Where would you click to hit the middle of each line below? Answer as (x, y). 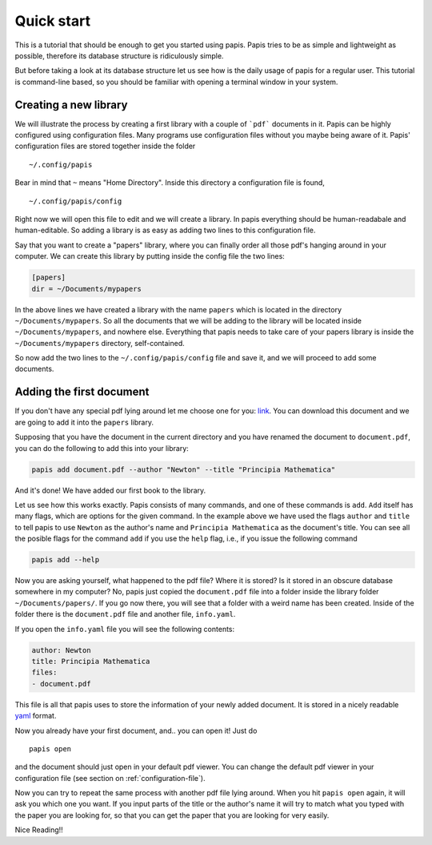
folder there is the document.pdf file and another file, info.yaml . (125, 614)
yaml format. (36, 716)
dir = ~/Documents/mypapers (86, 289)
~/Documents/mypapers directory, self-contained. (100, 343)
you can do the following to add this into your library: (102, 448)
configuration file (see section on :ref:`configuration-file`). (110, 778)
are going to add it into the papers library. (84, 422)
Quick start (53, 21)
